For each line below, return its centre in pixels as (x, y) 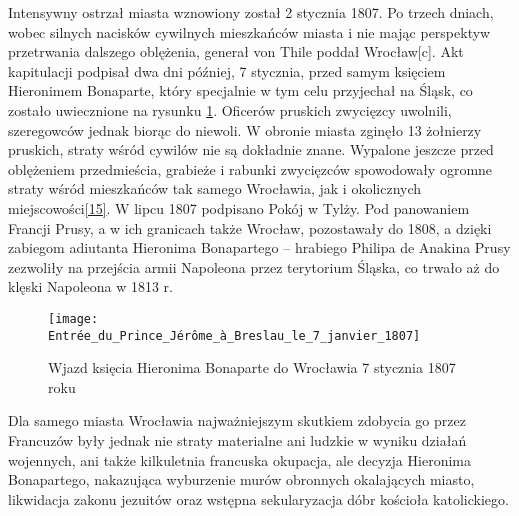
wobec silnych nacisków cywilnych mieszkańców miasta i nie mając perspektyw (249, 31)
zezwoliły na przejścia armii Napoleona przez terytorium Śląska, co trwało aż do (254, 266)
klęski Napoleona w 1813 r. (91, 286)
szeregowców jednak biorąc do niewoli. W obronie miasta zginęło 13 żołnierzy (245, 129)
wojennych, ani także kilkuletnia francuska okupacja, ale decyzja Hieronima (239, 459)
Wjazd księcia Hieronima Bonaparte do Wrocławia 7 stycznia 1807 (252, 367)
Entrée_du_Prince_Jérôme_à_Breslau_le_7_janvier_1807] (234, 335)
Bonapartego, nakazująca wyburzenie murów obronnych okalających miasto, (241, 479)
